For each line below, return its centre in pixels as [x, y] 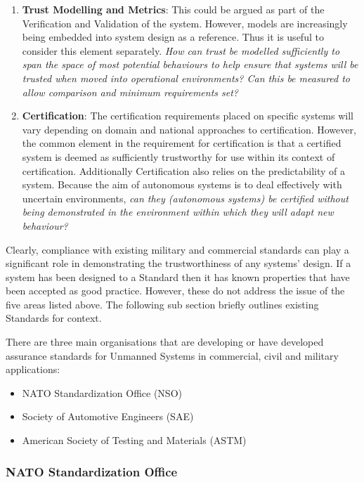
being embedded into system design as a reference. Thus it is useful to [173, 37]
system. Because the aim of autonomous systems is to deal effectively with [182, 184]
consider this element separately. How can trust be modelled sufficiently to [181, 50]
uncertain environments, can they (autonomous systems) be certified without [185, 198]
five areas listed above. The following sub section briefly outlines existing [162, 304]
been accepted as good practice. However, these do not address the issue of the [175, 291]
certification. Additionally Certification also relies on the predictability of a [184, 170]
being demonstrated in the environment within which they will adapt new [178, 212]
